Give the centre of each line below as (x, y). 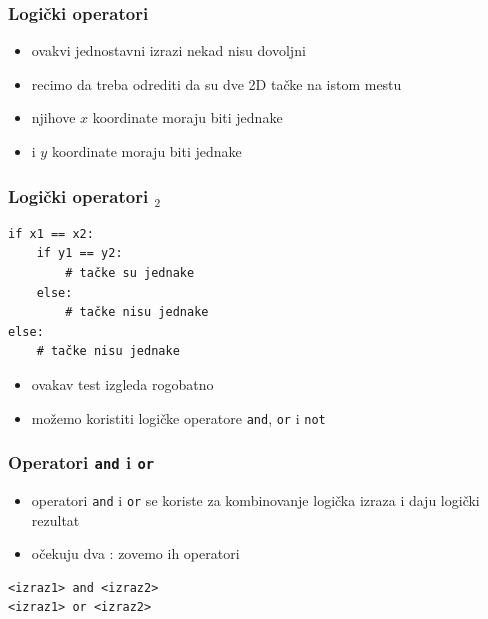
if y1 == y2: (79, 253)
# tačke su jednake (130, 273)
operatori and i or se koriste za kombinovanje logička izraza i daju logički (255, 500)
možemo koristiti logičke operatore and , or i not (178, 417)
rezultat (55, 519)
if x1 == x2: (51, 233)
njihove (53, 117)
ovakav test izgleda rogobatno (122, 383)
